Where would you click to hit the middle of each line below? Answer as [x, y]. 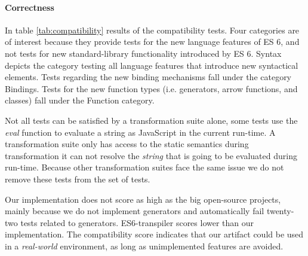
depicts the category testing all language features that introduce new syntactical [152, 65]
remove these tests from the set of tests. [78, 179]
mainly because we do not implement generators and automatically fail [135, 211]
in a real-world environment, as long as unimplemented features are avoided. [144, 246]
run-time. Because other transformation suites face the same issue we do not [144, 167]
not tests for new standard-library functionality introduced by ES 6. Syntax [143, 53]
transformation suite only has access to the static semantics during [127, 144]
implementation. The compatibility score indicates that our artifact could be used [154, 234]
